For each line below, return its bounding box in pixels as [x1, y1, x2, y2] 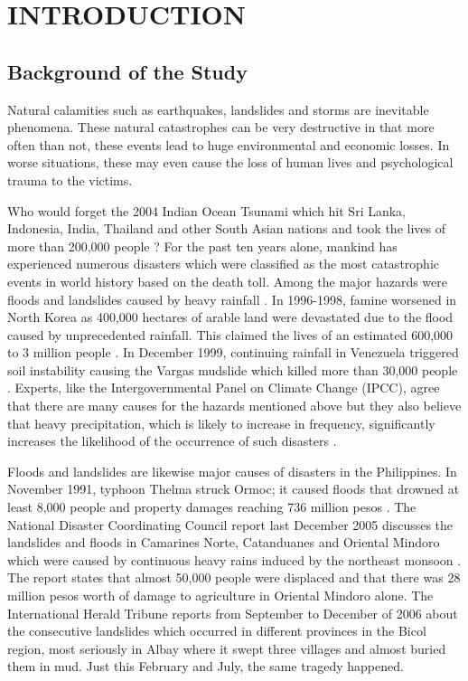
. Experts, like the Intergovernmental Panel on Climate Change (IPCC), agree [7, 378, 440, 397]
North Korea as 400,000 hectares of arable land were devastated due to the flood [7, 307, 454, 326]
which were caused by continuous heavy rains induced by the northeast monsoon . [7, 550, 462, 569]
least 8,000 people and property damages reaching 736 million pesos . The [7, 497, 417, 516]
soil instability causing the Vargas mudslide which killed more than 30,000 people [7, 360, 458, 379]
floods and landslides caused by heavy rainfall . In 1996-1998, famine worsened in [7, 289, 457, 308]
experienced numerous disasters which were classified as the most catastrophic [7, 254, 439, 273]
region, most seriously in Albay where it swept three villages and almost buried [7, 638, 446, 657]
